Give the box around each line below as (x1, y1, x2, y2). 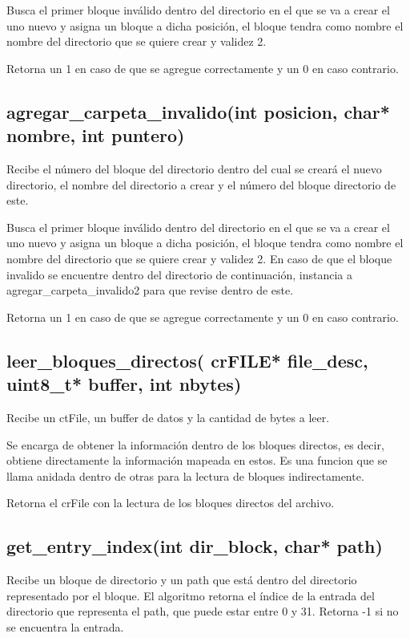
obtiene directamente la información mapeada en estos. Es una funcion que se (6, 452, 388, 469)
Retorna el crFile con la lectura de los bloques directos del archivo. (6, 494, 335, 511)
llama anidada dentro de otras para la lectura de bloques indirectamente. (6, 467, 364, 484)
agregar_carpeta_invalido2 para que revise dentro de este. (6, 282, 294, 299)
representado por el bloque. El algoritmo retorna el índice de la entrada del (6, 587, 375, 603)
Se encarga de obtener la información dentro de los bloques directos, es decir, (6, 436, 384, 453)
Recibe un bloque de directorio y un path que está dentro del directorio (6, 571, 357, 588)
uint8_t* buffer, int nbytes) (6, 372, 242, 396)
